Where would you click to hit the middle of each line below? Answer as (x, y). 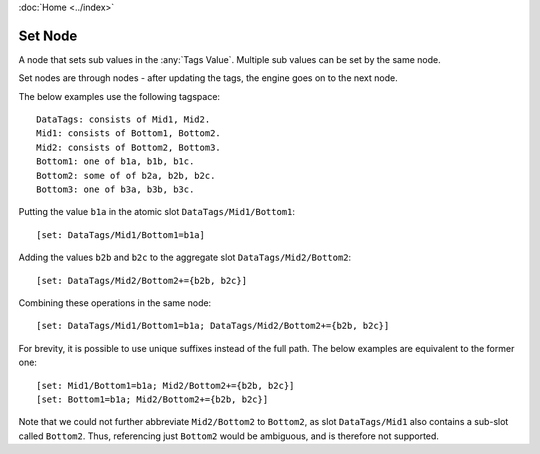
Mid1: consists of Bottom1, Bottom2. (129, 133)
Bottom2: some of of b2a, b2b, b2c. (126, 175)
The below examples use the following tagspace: (119, 96)
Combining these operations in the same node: (115, 302)
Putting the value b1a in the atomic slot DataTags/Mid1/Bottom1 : (156, 212)
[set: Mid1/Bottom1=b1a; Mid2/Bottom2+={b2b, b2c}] (165, 385)
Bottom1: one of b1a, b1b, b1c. (115, 161)
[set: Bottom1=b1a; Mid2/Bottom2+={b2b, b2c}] (152, 399)
